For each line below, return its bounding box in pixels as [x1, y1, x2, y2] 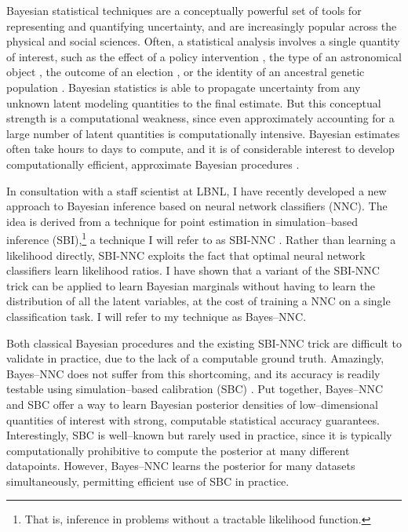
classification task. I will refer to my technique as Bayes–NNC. [6, 308, 307, 324]
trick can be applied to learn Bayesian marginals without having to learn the [6, 277, 375, 293]
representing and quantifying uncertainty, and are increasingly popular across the [6, 17, 397, 34]
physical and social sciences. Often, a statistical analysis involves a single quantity [6, 33, 400, 49]
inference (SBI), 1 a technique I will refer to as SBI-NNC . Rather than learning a [6, 229, 396, 247]
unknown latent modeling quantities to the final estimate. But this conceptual [6, 94, 381, 111]
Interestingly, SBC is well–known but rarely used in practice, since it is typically [6, 427, 392, 443]
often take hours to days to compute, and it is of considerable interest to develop [6, 140, 395, 157]
